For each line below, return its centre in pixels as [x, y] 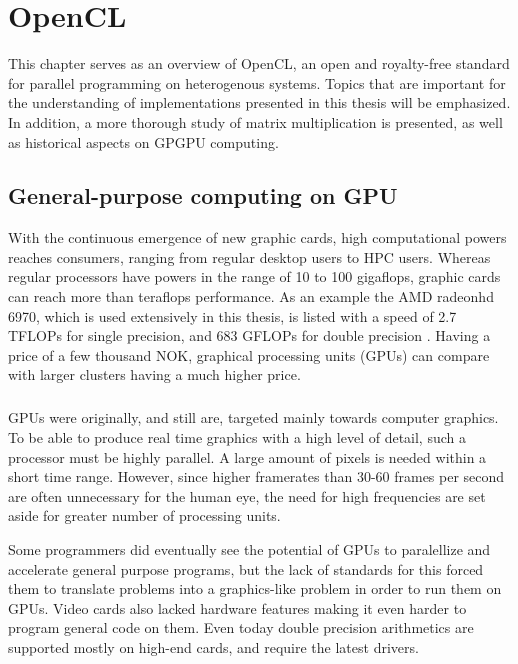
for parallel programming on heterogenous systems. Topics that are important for [257, 82]
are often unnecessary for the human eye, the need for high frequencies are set [247, 495]
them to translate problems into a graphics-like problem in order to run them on [255, 588]
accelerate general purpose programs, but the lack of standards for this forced [246, 568]
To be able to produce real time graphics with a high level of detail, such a [237, 437]
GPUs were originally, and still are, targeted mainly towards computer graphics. [253, 417]
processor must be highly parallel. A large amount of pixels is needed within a [247, 456]
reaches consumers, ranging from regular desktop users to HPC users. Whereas [249, 256]
